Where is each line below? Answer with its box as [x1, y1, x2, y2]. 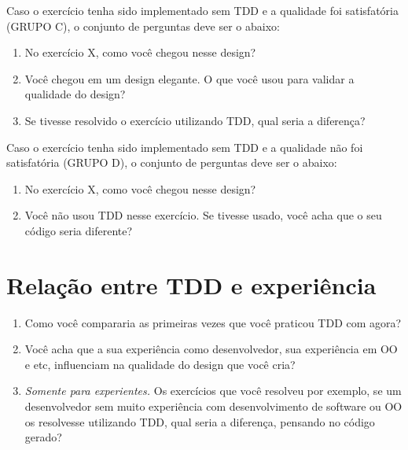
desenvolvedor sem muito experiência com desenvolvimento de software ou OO [24, 398, 402, 415]
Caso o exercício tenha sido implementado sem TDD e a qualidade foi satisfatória [6, 2, 399, 18]
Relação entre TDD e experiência [6, 268, 377, 301]
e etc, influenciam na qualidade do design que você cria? [24, 356, 296, 372]
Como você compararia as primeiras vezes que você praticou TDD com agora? [24, 314, 402, 330]
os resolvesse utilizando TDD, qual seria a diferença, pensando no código [24, 413, 375, 430]
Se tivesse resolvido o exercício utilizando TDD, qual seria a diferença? [24, 112, 366, 128]
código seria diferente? [24, 222, 133, 238]
